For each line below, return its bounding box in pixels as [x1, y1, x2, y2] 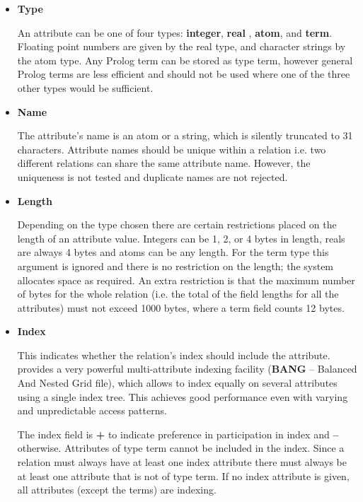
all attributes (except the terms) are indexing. [17, 482, 217, 497]
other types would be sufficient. [17, 80, 154, 95]
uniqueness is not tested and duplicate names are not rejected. [17, 169, 288, 184]
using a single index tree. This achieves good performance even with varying [17, 389, 348, 404]
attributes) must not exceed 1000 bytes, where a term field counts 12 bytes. [17, 300, 345, 315]
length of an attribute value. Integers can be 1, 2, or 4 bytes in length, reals [17, 230, 345, 245]
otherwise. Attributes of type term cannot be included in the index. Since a [17, 440, 345, 455]
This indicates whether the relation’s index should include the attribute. [17, 347, 330, 362]
